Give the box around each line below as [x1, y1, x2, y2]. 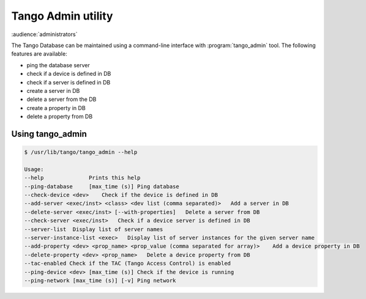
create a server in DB [26, 87, 80, 94]
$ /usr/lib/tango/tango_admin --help [24, 149, 138, 156]
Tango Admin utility [11, 9, 113, 23]
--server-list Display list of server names [24, 226, 163, 232]
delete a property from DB [26, 113, 93, 120]
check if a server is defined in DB [26, 78, 111, 86]
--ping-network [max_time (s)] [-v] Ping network [24, 277, 176, 284]
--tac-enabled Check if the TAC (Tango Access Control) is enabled [24, 260, 231, 267]
